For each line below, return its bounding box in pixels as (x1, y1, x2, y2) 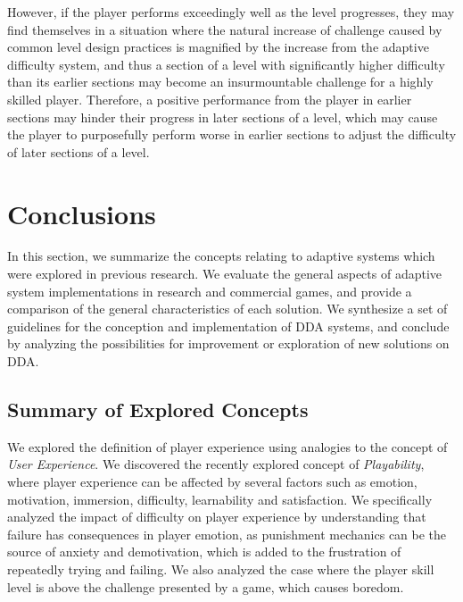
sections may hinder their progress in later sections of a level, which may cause (7, 107, 438, 126)
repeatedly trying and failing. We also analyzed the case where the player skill (7, 559, 434, 578)
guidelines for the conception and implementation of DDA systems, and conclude (7, 316, 450, 335)
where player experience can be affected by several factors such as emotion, (7, 472, 418, 491)
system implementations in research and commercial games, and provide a (7, 281, 412, 300)
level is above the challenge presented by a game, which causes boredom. (7, 577, 404, 596)
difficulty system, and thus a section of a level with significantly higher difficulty (7, 54, 445, 73)
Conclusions (7, 195, 156, 231)
